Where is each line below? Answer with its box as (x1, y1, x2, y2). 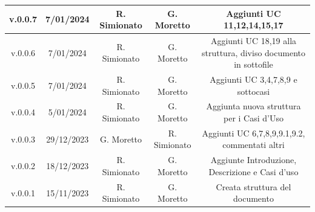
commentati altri (222, 138, 285, 151)
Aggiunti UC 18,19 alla (210, 34, 297, 47)
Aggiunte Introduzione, (210, 153, 297, 166)
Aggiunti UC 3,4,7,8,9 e (210, 72, 297, 85)
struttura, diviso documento (201, 46, 305, 59)
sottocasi (237, 85, 270, 97)
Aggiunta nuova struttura (206, 100, 301, 112)
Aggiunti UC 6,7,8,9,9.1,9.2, (202, 126, 305, 139)
